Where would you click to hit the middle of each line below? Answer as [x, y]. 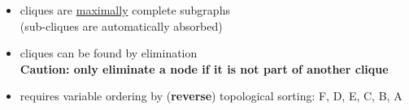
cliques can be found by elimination [109, 53]
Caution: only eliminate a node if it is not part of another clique [204, 68]
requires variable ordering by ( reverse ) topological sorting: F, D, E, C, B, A [211, 96]
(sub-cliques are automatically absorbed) [121, 25]
